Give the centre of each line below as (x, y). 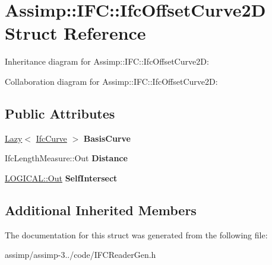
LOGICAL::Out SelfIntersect (61, 178)
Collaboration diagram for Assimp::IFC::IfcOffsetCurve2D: (111, 81)
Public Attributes (60, 113)
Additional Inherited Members (101, 210)
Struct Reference (75, 33)
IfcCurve (51, 138)
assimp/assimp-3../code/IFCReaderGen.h (80, 255)
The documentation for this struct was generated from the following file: (136, 234)
